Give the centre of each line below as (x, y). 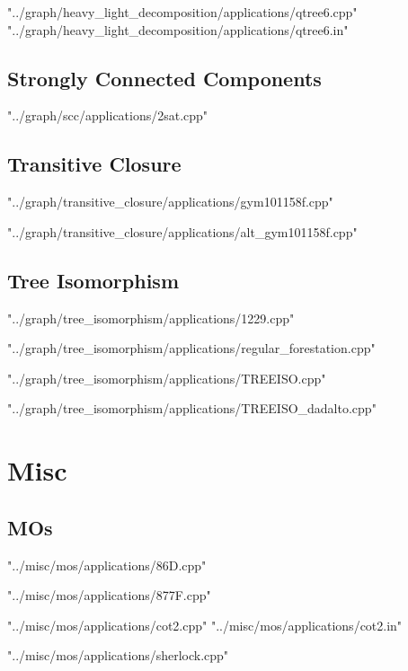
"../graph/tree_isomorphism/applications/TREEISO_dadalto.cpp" (192, 408)
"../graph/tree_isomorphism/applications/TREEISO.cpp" (167, 378)
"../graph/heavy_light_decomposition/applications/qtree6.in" (178, 29)
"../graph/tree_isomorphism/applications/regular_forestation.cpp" (191, 348)
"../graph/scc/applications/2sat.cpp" (108, 115)
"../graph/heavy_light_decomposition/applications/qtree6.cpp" (182, 12)
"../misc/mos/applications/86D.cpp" (107, 565)
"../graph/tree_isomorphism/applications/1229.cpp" (151, 318)
